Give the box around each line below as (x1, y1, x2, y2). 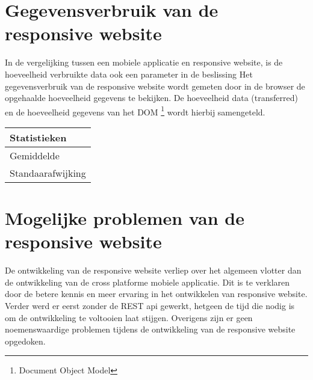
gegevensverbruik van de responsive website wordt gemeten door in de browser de (5, 79, 305, 92)
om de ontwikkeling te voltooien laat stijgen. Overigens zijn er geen (5, 311, 253, 323)
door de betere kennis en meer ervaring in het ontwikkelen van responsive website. (5, 287, 308, 300)
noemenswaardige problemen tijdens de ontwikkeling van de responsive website (5, 323, 296, 336)
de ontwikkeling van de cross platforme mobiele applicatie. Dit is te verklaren (5, 275, 290, 288)
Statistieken (10, 130, 67, 144)
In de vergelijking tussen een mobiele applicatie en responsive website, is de (5, 56, 283, 69)
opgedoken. (5, 334, 46, 347)
